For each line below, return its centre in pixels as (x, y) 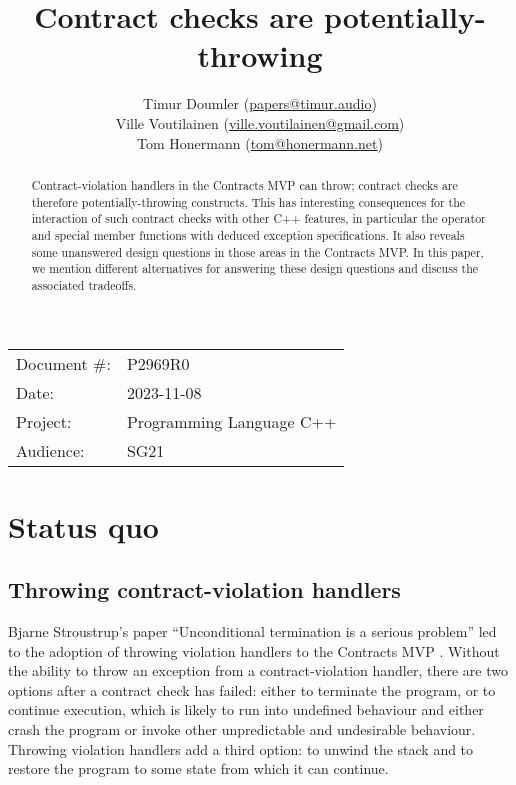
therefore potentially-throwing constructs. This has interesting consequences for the (248, 201)
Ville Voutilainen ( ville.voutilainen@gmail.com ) (260, 122)
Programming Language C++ (231, 422)
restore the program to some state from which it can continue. (198, 768)
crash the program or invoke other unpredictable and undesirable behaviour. (242, 729)
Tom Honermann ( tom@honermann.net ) (260, 142)
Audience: (50, 451)
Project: (44, 422)
